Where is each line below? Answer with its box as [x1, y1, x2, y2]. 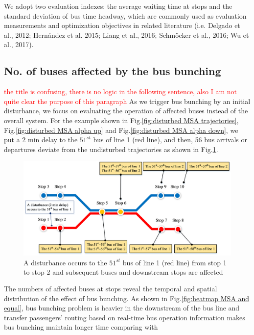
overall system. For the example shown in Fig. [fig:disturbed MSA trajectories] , [4, 115, 239, 125]
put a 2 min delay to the [4, 134, 78, 145]
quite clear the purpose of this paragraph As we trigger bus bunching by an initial [4, 96, 251, 106]
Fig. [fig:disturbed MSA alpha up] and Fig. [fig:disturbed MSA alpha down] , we [4, 125, 238, 135]
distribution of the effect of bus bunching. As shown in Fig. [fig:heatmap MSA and [4, 293, 250, 303]
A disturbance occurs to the [23, 257, 107, 267]
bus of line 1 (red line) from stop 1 [122, 257, 227, 267]
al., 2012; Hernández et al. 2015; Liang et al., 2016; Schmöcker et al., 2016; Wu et [4, 29, 249, 40]
